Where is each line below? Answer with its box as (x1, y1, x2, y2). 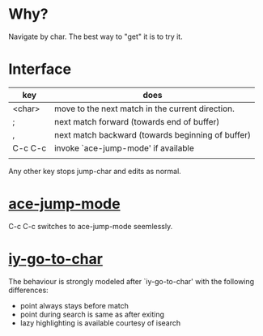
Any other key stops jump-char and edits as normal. (8, 166, 182, 176)
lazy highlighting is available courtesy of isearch (19, 317, 180, 328)
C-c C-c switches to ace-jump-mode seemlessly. (8, 221, 173, 231)
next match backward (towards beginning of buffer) (53, 129, 252, 140)
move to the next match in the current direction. (53, 103, 235, 114)
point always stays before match (19, 300, 129, 310)
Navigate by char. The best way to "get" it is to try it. (8, 32, 184, 41)
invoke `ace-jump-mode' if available (53, 142, 194, 154)
